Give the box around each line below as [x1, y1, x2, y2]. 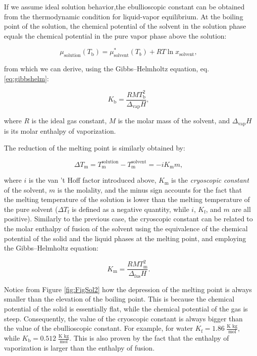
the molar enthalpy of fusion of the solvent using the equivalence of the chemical [4, 223, 248, 234]
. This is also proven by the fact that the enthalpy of [69, 333, 229, 343]
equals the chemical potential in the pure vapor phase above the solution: [4, 30, 227, 41]
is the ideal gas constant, [31, 115, 107, 126]
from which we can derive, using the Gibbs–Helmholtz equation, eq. [4, 63, 209, 74]
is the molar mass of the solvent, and [118, 115, 230, 126]
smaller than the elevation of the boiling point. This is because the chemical [4, 294, 235, 304]
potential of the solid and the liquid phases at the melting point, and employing [4, 233, 246, 243]
